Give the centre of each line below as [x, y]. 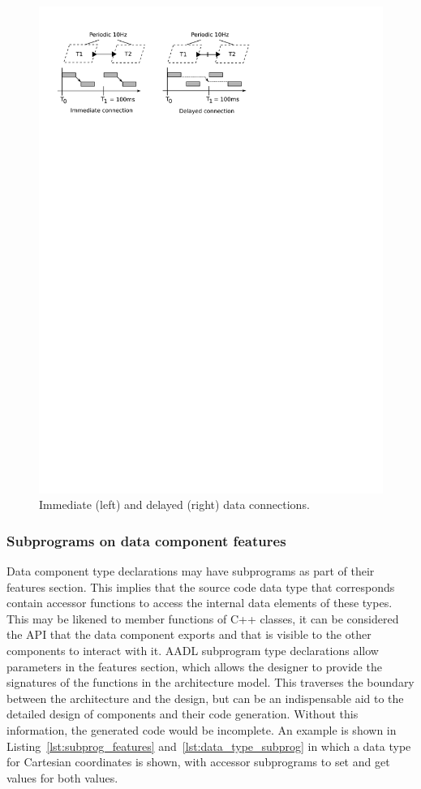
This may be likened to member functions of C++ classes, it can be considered [203, 618]
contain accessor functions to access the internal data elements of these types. [200, 603]
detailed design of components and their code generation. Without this [183, 714]
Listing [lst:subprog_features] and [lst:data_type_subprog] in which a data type [209, 746]
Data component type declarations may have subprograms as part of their [191, 571]
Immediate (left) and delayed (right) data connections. [174, 504]
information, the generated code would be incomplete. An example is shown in [202, 730]
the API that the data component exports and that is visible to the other [189, 634]
